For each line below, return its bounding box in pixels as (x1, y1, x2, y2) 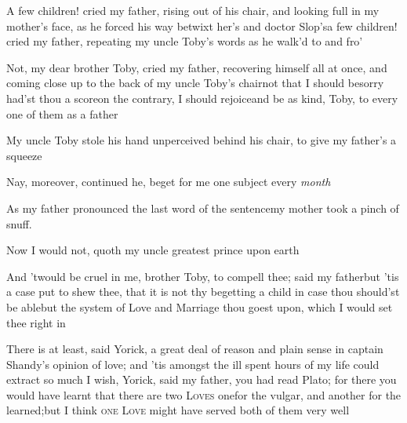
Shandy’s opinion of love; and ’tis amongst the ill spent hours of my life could (6, 356, 380, 372)
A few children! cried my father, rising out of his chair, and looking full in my (6, 2, 380, 18)
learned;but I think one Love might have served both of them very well (6, 402, 350, 418)
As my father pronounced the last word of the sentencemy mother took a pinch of (6, 199, 399, 216)
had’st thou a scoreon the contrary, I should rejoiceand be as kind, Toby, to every (6, 89, 398, 106)
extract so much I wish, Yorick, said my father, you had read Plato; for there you (6, 371, 397, 388)
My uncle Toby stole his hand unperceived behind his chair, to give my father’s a (6, 132, 397, 148)
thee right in (6, 314, 66, 330)
